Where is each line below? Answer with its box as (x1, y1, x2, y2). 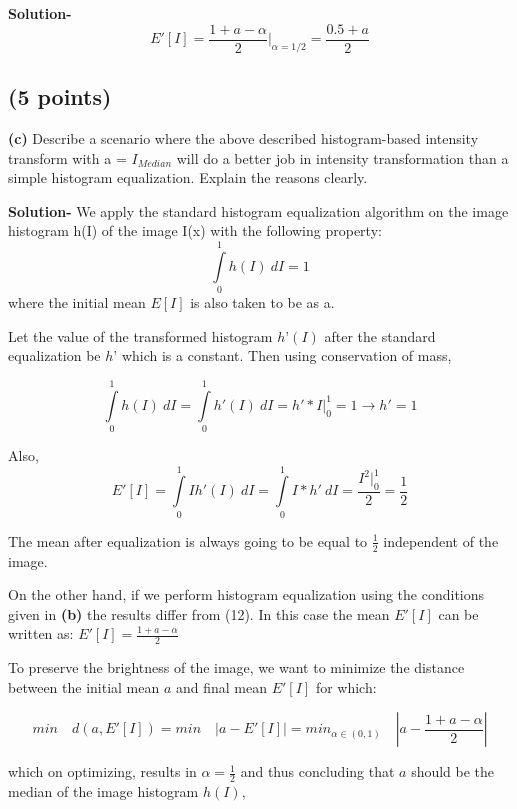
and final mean (176, 676, 268, 697)
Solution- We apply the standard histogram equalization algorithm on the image (8, 200, 509, 221)
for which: (315, 676, 377, 697)
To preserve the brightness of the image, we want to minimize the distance (8, 657, 465, 678)
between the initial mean (8, 676, 160, 697)
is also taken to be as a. (190, 292, 335, 313)
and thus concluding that (240, 761, 395, 782)
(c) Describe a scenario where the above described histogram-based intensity (8, 128, 479, 149)
